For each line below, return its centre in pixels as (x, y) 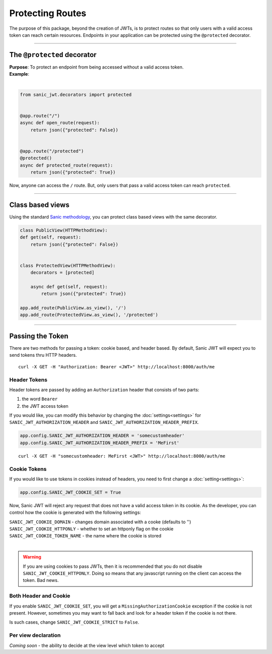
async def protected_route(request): (66, 165)
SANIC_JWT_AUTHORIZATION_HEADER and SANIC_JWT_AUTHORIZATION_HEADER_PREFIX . (104, 422)
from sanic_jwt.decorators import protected (76, 94)
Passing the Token (39, 336)
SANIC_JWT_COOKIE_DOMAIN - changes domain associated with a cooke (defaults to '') (100, 522)
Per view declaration (35, 635)
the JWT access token (45, 406)
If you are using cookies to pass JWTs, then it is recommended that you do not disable (113, 566)
